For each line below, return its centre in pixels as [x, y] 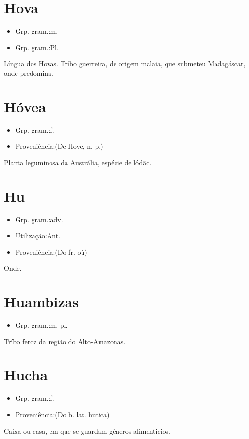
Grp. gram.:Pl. [37, 47]
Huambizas [41, 302]
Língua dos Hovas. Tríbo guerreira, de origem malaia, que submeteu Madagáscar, [125, 63]
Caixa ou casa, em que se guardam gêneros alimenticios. [87, 430]
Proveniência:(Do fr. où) [51, 252]
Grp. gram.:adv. [39, 219]
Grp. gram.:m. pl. [41, 325]
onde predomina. [29, 73]
